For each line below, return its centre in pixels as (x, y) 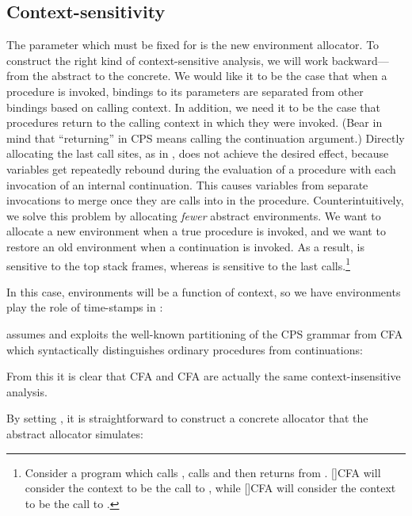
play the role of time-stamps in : (85, 307)
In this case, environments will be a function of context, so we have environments (204, 291)
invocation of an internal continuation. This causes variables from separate (187, 184)
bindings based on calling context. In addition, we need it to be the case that (193, 107)
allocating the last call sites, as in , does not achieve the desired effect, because (198, 153)
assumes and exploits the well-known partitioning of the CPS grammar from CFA (205, 333)
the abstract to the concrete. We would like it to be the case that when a (210, 76)
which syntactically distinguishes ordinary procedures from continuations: (185, 349)
